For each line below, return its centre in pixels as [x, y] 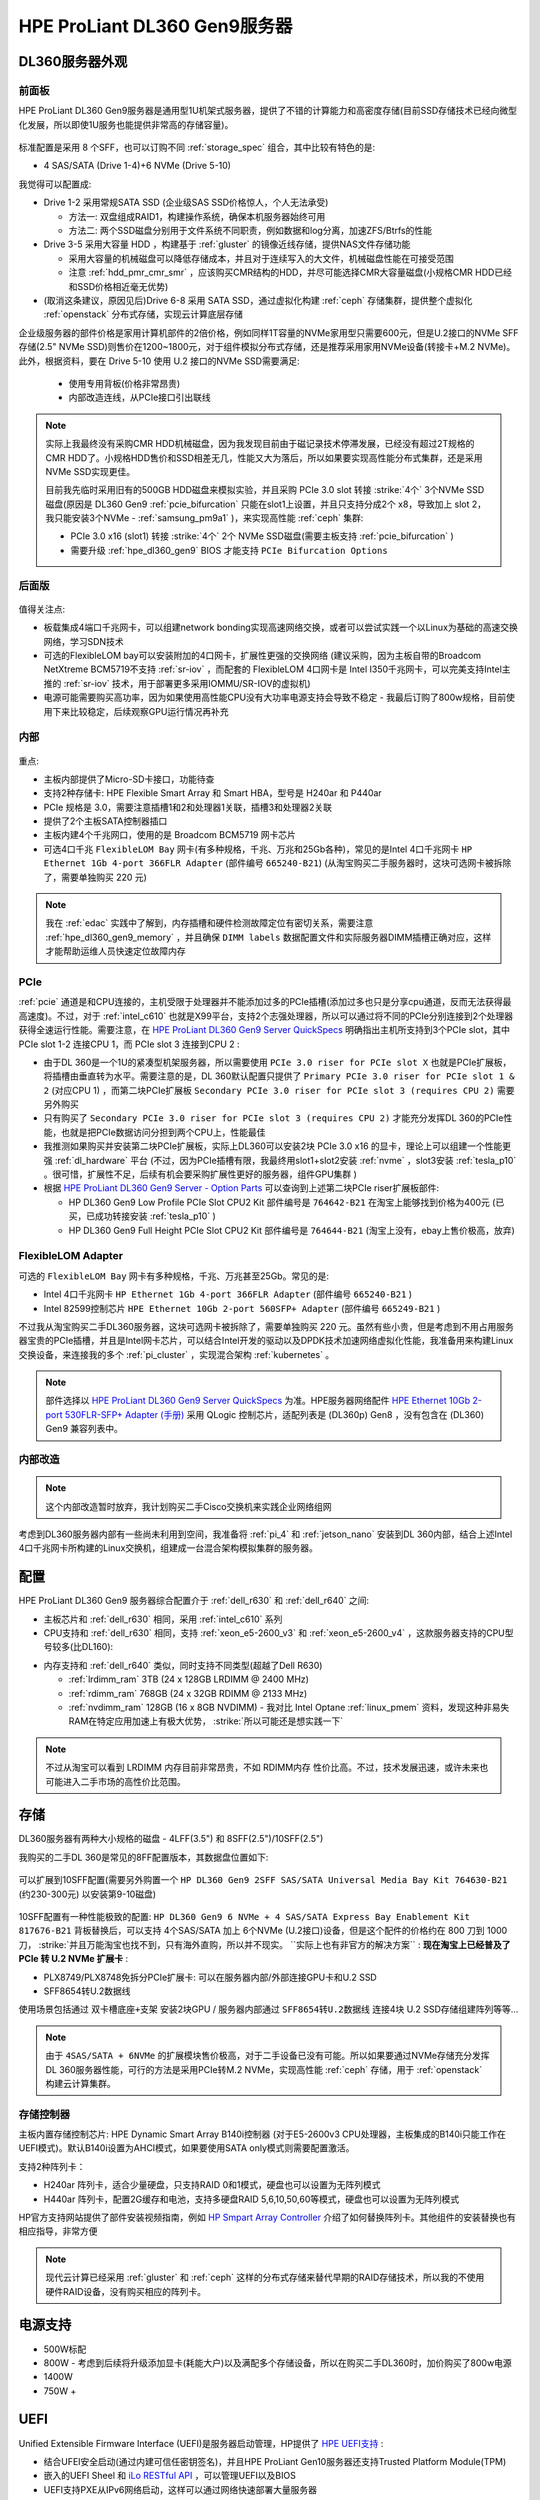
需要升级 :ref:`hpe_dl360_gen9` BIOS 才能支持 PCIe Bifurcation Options [229, 550]
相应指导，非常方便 [58, 2231]
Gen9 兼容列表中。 [84, 1429]
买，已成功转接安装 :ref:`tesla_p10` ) [142, 1216]
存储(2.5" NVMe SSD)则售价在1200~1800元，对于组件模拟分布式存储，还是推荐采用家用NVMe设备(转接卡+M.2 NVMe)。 [267, 347]
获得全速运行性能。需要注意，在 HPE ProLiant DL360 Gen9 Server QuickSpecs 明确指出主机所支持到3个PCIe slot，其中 [264, 1030]
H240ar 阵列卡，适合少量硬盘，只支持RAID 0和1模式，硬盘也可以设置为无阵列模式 [212, 2185]
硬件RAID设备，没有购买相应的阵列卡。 [126, 2291]
